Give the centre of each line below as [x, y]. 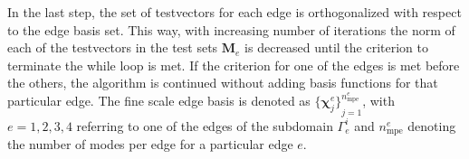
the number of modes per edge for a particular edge [150, 144]
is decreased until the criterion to [336, 47]
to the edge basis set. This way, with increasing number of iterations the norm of [231, 29]
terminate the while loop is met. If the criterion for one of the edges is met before [234, 65]
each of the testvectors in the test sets [113, 47]
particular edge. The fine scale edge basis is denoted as [159, 101]
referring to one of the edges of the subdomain [205, 125]
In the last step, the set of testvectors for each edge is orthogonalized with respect [234, 12]
